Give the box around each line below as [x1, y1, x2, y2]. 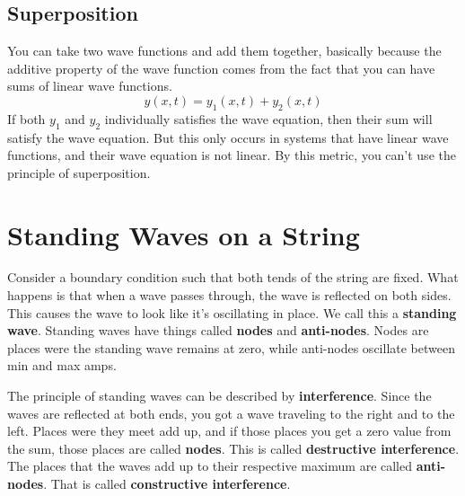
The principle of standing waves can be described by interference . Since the [7, 386, 432, 405]
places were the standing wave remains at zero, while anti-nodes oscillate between [7, 338, 455, 357]
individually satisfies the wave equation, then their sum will [104, 109, 433, 128]
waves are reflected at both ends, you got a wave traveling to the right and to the [7, 403, 455, 422]
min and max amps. [7, 356, 117, 375]
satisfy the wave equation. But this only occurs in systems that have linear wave [7, 128, 449, 146]
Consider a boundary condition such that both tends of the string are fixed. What [7, 268, 459, 287]
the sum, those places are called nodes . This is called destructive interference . [7, 438, 460, 457]
